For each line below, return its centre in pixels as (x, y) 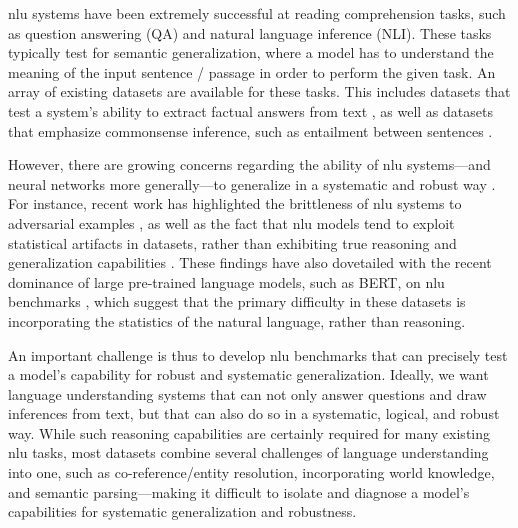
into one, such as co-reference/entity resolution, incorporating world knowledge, (251, 472)
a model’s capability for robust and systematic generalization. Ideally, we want (248, 374)
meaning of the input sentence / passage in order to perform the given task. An (252, 71)
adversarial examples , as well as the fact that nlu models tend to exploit (231, 222)
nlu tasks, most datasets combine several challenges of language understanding (248, 452)
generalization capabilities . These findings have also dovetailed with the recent (250, 262)
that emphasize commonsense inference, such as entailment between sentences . (250, 130)
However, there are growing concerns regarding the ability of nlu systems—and (249, 164)
